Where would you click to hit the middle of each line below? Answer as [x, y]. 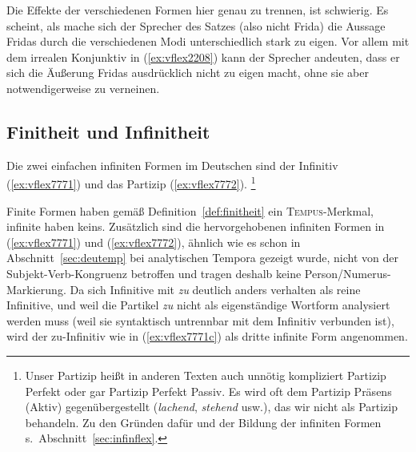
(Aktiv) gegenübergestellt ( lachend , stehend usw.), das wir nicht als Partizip [212, 407]
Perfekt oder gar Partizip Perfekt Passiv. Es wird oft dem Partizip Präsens [208, 391]
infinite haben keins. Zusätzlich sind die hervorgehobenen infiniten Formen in [196, 226]
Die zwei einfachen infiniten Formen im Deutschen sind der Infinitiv [172, 165]
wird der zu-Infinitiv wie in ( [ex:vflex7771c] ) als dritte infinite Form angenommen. [207, 336]
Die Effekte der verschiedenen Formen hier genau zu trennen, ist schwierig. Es [198, 10]
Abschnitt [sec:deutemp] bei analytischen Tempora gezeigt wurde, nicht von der [202, 258]
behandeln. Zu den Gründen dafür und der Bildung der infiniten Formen [203, 422]
